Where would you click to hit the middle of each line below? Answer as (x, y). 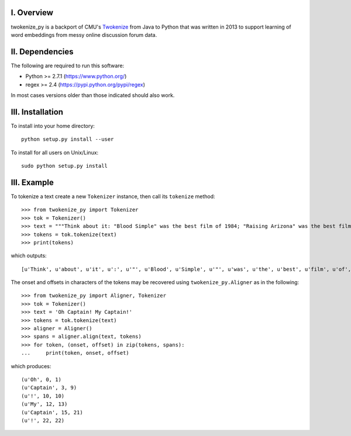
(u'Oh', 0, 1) (41, 380)
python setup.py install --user (68, 139)
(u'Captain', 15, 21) (52, 412)
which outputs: (29, 256)
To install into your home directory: (53, 126)
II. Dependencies (42, 52)
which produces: (31, 366)
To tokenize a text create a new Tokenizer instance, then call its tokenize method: (113, 196)
